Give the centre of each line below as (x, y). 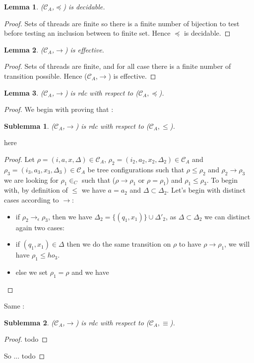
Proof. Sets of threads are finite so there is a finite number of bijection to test (122, 23)
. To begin (222, 180)
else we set (32, 272)
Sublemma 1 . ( (29, 126)
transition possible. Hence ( (46, 76)
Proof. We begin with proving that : (59, 109)
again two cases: (40, 227)
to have (190, 244)
